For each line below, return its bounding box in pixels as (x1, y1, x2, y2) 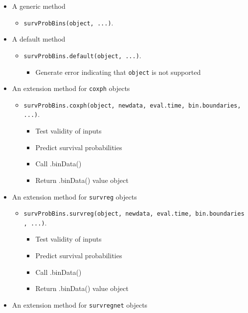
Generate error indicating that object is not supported (35, 67, 201, 77)
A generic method (12, 1, 66, 11)
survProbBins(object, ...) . (23, 17, 113, 27)
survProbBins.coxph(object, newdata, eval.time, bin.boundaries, (23, 102, 241, 109)
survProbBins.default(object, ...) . (23, 50, 141, 60)
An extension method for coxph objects (12, 83, 130, 93)
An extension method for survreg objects (12, 191, 137, 201)
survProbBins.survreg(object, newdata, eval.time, (23, 210, 192, 218)
